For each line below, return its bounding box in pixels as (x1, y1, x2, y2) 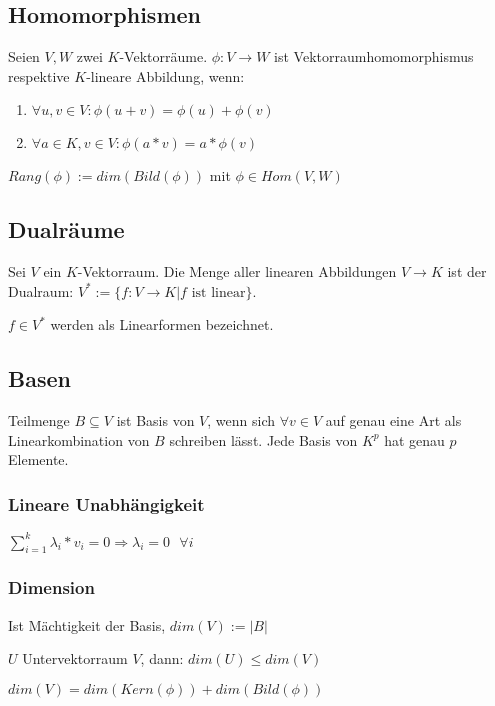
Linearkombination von (8, 429, 150, 450)
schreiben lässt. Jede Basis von (169, 429, 358, 450)
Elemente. (8, 449, 69, 470)
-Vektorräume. (119, 46, 208, 67)
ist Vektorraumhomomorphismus (274, 46, 474, 67)
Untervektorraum (22, 648, 128, 669)
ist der (447, 261, 487, 282)
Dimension (8, 575, 95, 600)
